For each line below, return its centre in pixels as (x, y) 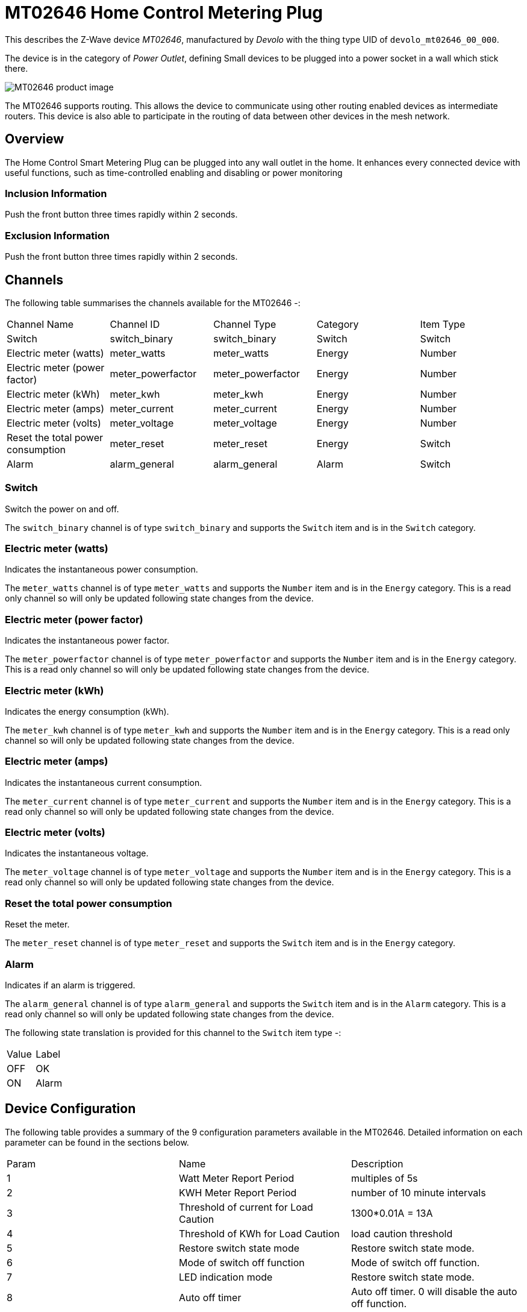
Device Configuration (70, 1109)
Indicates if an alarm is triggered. (70, 985)
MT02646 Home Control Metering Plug (164, 13)
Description (377, 1163)
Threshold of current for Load (246, 1207)
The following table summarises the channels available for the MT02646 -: (153, 303)
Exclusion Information (57, 235)
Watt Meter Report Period (236, 1178)
